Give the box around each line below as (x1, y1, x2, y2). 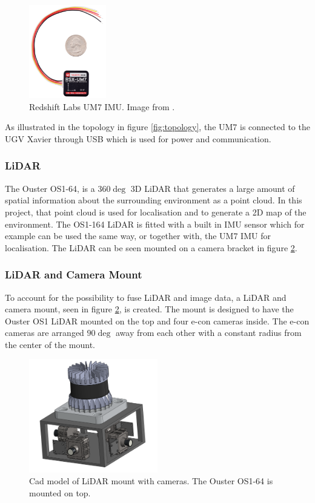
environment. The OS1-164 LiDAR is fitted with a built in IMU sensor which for (5, 217, 305, 230)
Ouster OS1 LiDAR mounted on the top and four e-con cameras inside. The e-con (5, 314, 310, 327)
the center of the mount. (5, 338, 95, 350)
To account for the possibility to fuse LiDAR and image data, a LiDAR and (5, 291, 287, 303)
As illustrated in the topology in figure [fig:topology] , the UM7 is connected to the (5, 120, 310, 133)
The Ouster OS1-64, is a (5, 182, 95, 194)
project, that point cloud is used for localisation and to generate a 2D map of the (5, 205, 307, 218)
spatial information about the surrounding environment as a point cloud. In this (5, 194, 302, 206)
